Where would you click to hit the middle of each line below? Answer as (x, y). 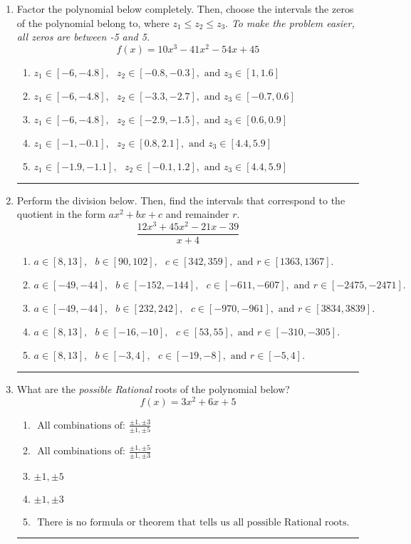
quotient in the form (61, 214)
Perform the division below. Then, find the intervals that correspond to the (181, 200)
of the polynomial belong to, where (93, 22)
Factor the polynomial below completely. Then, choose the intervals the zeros (185, 9)
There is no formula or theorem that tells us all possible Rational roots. (193, 523)
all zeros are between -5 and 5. (83, 37)
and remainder (197, 214)
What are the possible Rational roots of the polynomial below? (153, 389)
